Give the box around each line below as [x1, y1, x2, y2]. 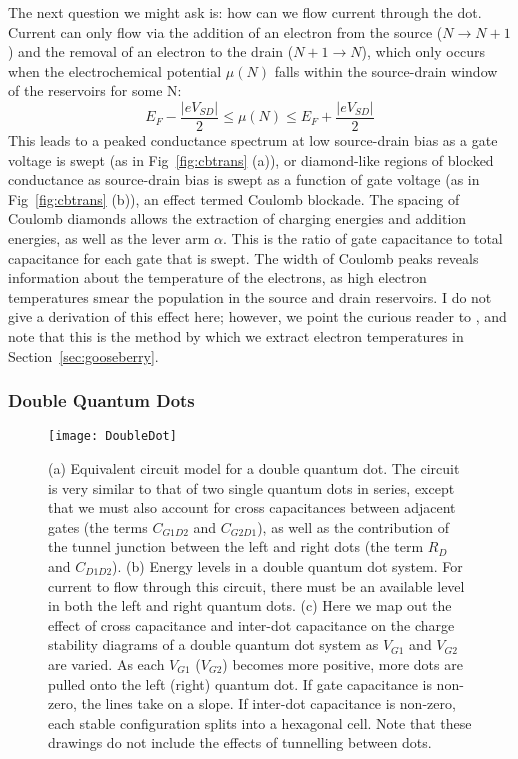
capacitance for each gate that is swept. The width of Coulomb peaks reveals [8, 247, 479, 268]
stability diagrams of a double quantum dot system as [48, 634, 379, 655]
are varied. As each [48, 653, 165, 674]
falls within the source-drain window [274, 60, 498, 81]
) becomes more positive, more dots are [222, 653, 463, 674]
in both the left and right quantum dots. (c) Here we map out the [48, 595, 452, 616]
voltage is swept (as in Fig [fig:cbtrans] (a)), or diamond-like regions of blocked [8, 149, 494, 170]
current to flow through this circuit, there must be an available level [48, 575, 465, 596]
